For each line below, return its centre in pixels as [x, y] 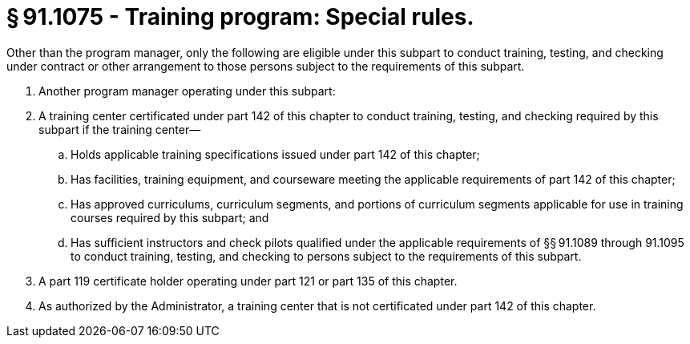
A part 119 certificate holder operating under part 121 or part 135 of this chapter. [248, 281]
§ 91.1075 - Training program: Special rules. [240, 17]
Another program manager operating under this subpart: [187, 91]
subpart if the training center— [120, 129]
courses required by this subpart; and [170, 217]
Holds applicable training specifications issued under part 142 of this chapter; [275, 154]
